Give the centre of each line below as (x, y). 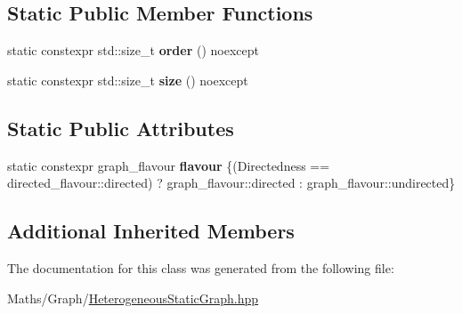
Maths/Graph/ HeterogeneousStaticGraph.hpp (133, 298)
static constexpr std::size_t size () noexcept (128, 80)
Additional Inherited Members (151, 231)
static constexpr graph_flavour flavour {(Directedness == (169, 165)
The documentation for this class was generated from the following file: (201, 267)
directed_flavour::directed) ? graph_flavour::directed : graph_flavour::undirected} (231, 183)
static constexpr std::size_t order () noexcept (133, 50)
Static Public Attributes (121, 128)
